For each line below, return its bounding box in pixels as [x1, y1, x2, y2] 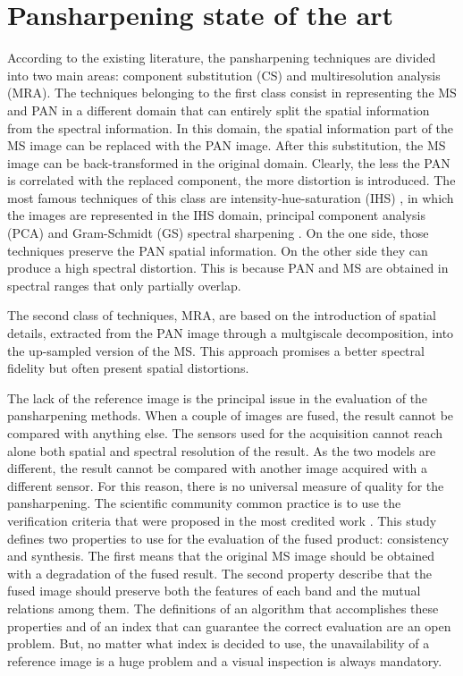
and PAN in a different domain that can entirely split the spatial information [7, 100, 430, 119]
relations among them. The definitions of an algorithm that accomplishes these [7, 598, 439, 617]
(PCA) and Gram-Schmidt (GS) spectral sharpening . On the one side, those [7, 224, 429, 242]
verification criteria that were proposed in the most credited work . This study [7, 511, 437, 529]
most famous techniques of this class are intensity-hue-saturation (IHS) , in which [7, 188, 454, 207]
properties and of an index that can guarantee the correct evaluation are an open [7, 616, 451, 635]
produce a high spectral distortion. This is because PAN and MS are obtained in [7, 258, 449, 277]
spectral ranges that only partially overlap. [7, 275, 241, 294]
